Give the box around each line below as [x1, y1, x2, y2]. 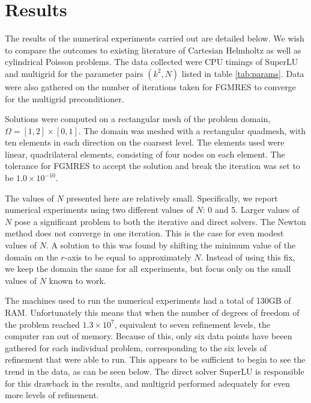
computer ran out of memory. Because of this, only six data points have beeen [5, 330, 292, 342]
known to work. [49, 274, 106, 286]
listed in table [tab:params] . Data [181, 67, 304, 79]
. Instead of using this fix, [201, 250, 295, 263]
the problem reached [5, 318, 80, 330]
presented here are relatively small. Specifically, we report [66, 191, 278, 204]
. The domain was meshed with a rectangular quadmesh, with [78, 124, 306, 137]
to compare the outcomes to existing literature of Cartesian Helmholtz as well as [5, 43, 301, 56]
